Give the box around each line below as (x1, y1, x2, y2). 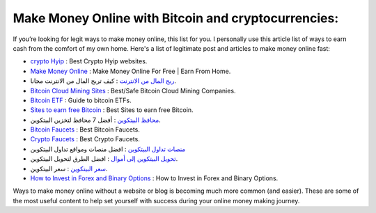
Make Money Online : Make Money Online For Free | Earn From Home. (30, 67, 231, 75)
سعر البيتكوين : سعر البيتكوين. (30, 164, 108, 173)
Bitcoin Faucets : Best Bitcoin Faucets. (30, 125, 141, 134)
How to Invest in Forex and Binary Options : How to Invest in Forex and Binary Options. (30, 174, 279, 182)
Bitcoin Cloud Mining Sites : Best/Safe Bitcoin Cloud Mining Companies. (30, 86, 236, 95)
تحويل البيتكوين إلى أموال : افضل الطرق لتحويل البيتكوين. (30, 155, 178, 163)
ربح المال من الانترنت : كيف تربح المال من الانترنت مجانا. (30, 77, 177, 85)
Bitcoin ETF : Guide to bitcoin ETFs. (30, 96, 132, 104)
